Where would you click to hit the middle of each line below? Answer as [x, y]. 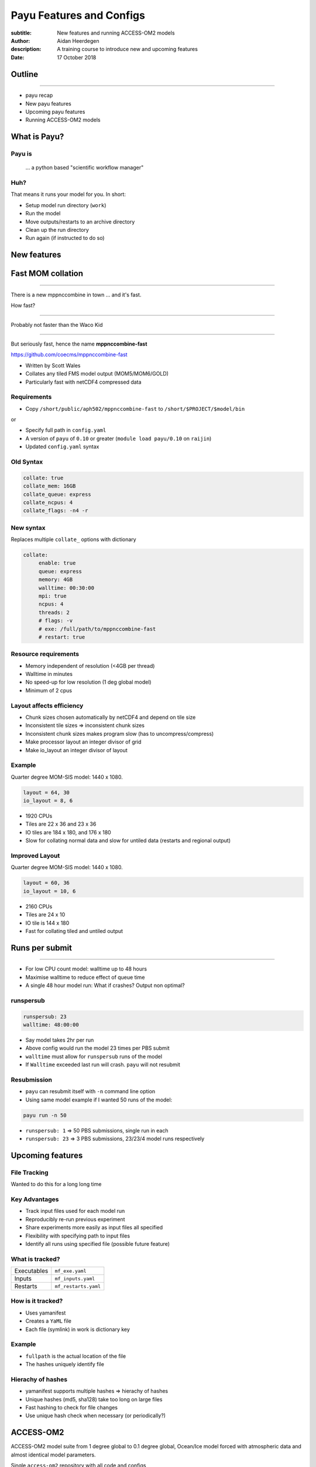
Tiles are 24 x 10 [45, 915]
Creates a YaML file [48, 1321]
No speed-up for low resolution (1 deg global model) [88, 682]
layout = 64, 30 [47, 792]
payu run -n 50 [45, 1115]
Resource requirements [45, 654]
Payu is [21, 154]
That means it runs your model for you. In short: [68, 194]
